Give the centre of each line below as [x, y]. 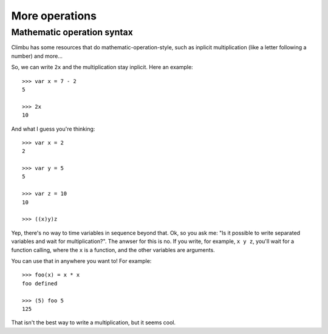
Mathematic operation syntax [72, 32]
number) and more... [37, 56]
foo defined [40, 283]
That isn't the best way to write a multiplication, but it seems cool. [94, 322]
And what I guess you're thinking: [53, 129]
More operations [54, 16]
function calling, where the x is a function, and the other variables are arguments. [113, 250]
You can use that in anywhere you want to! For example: [81, 261]
